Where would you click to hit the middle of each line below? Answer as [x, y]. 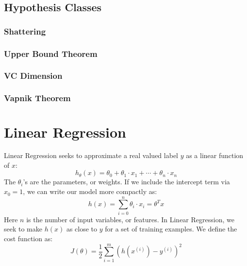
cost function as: [28, 238]
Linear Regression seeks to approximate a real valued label [91, 155]
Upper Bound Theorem [51, 53]
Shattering [25, 31]
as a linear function [215, 155]
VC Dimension [33, 76]
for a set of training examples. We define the [171, 229]
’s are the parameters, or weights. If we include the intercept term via [126, 182]
